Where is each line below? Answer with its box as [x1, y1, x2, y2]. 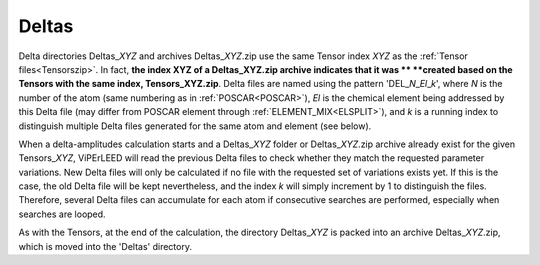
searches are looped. [18, 208, 106, 220]
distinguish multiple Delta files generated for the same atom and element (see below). [18, 120, 372, 132]
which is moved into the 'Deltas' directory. [18, 240, 192, 252]
